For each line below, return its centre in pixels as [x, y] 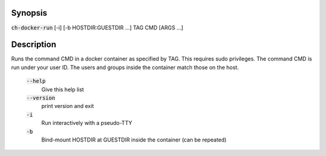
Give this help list [63, 89]
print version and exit [68, 106]
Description [34, 45]
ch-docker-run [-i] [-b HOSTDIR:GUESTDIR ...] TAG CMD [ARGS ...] [97, 28]
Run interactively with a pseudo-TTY [87, 123]
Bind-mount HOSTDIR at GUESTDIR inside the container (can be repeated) [134, 139]
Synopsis [29, 13]
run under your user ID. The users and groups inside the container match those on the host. [125, 67]
